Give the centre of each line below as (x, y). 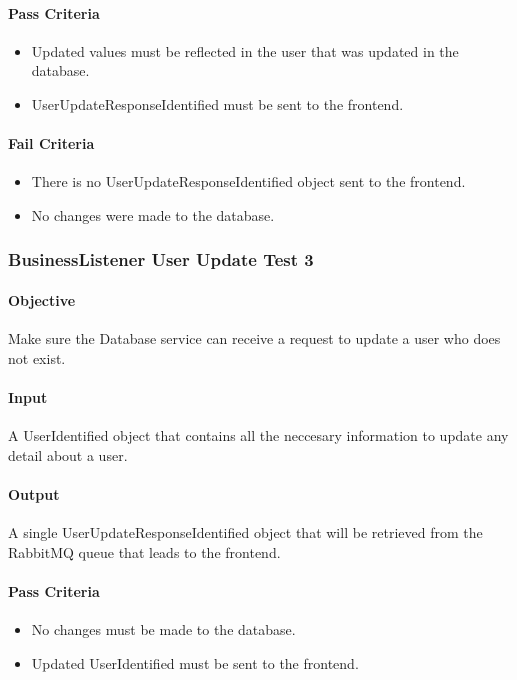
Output (34, 493)
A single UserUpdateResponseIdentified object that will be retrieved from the (245, 532)
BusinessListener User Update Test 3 (161, 259)
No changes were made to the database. (153, 214)
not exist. (37, 357)
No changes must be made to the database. (163, 629)
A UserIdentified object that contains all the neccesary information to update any (258, 435)
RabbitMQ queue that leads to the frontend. (144, 551)
